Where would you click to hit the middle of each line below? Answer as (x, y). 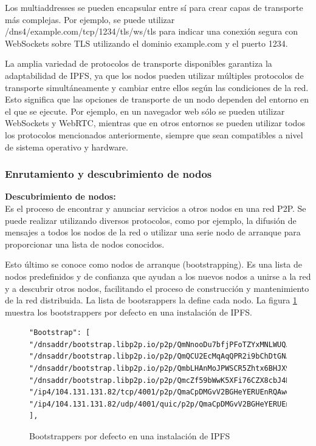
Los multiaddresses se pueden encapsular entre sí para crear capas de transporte (154, 7)
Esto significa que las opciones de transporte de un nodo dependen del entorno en (157, 99)
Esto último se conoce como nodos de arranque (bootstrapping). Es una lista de (154, 264)
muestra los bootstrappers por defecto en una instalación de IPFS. (129, 312)
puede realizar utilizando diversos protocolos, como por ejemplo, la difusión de (151, 220)
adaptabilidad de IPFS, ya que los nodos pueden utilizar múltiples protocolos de (154, 75)
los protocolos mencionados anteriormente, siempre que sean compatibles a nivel (154, 134)
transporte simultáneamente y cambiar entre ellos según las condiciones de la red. (157, 87)
